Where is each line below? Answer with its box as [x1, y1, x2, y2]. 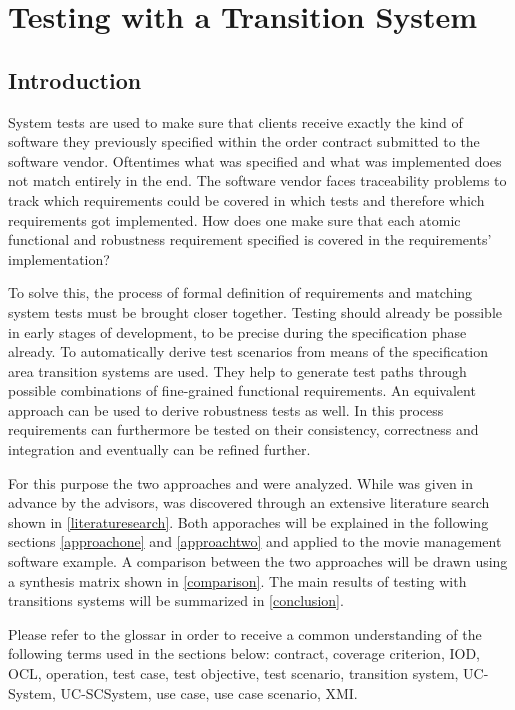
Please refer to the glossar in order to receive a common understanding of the [8, 623, 482, 644]
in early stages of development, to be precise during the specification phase [8, 321, 467, 342]
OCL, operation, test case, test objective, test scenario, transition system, [8, 663, 459, 684]
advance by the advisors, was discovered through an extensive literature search [8, 492, 490, 513]
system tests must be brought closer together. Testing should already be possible [8, 301, 503, 322]
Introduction [8, 64, 142, 95]
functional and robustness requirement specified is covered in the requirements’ [8, 229, 492, 250]
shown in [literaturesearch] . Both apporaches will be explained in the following [8, 511, 489, 532]
